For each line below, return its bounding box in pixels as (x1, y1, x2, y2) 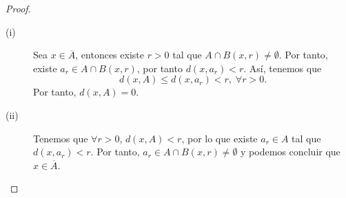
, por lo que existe (181, 131, 258, 145)
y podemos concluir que (241, 144, 340, 159)
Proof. (6, 1, 31, 15)
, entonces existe (75, 47, 144, 62)
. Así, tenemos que (243, 60, 322, 75)
